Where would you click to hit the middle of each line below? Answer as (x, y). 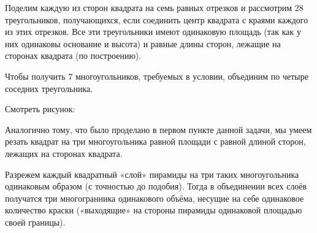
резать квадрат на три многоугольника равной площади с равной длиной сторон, (155, 141)
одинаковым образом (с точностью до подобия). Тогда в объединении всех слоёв (156, 186)
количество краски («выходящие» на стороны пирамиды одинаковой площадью (154, 210)
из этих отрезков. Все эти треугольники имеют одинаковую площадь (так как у (153, 32)
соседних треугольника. (49, 88)
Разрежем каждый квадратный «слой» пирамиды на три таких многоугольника (152, 174)
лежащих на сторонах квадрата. (64, 153)
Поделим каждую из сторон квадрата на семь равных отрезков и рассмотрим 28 (154, 7)
